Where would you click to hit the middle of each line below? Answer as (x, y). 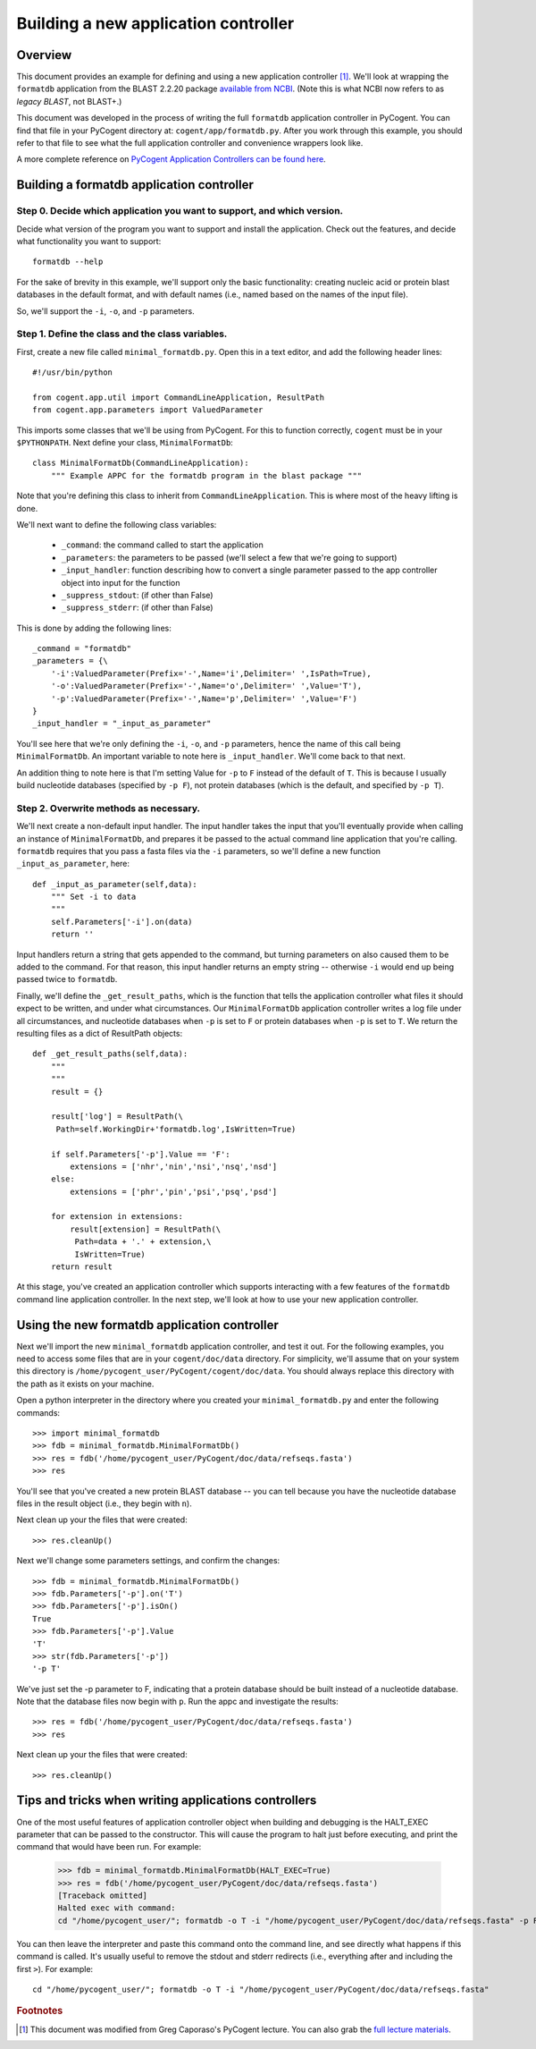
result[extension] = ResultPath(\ (146, 1229)
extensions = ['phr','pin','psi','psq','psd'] (174, 1191)
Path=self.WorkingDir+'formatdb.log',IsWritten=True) (176, 1129)
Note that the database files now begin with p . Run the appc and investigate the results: (177, 1702)
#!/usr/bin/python (73, 373)
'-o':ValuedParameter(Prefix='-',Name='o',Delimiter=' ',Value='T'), (206, 686)
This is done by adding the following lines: (94, 628)
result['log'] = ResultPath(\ (117, 1117)
